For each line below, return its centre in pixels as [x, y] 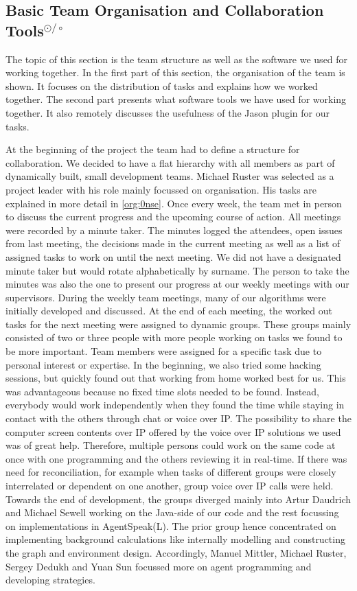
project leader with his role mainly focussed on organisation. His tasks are [161, 189]
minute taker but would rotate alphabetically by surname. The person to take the [177, 270]
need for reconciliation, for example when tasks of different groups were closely [171, 472]
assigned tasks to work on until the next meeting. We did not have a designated [173, 256]
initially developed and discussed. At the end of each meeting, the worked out [169, 311]
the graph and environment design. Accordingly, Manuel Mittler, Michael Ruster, [176, 552]
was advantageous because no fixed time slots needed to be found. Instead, [162, 391]
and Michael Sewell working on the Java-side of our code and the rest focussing [172, 512]
